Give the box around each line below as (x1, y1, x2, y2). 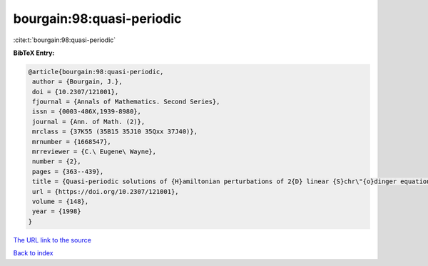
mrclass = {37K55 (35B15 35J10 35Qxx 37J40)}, (32, 128, 198, 135)
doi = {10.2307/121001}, (32, 88, 119, 96)
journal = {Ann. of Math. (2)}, (32, 118, 146, 126)
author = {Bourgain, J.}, (32, 78, 123, 86)
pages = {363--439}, (32, 168, 104, 175)
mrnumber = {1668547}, (32, 138, 112, 145)
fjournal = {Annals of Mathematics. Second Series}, (32, 98, 220, 106)
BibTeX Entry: (13, 48, 55, 57)
